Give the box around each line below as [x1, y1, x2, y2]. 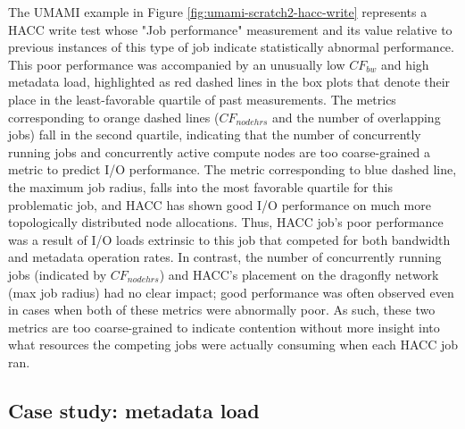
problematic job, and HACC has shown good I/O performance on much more [8, 195, 431, 214]
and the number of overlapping [271, 107, 441, 126]
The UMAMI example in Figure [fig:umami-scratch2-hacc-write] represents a [8, 3, 428, 21]
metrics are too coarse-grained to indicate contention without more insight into [8, 317, 440, 336]
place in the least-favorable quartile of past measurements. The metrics [8, 89, 396, 108]
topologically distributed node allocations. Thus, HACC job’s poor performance [8, 213, 444, 231]
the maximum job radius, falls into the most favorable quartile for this [8, 177, 393, 196]
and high [380, 55, 429, 73]
